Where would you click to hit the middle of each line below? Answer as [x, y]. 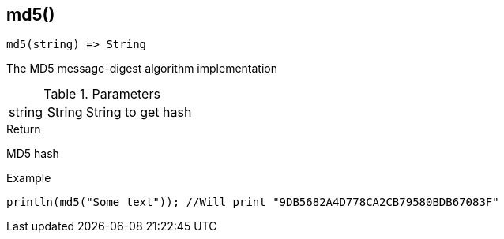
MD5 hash [33, 154]
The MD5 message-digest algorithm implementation [142, 69]
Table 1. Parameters [102, 94]
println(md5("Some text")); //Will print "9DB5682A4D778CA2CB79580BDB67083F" [253, 202]
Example [29, 178]
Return [24, 129]
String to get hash [139, 112]
